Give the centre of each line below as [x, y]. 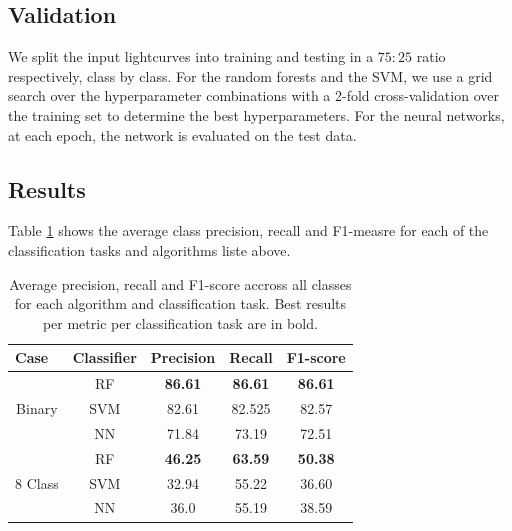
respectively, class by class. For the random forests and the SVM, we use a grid [250, 75]
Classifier [104, 357]
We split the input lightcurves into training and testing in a [191, 56]
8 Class [37, 482]
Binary [37, 408]
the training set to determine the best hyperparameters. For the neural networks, [256, 114]
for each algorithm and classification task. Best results [180, 303]
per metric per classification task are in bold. [180, 322]
